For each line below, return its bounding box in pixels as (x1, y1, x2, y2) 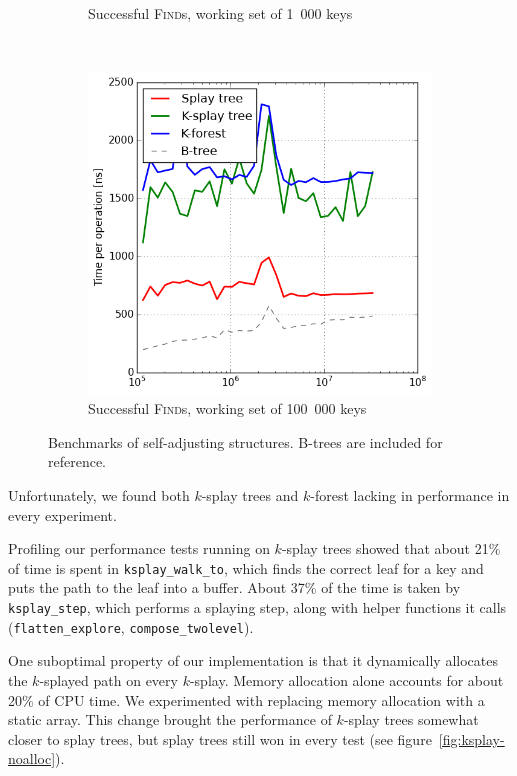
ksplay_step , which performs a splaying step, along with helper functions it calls (8, 597, 507, 618)
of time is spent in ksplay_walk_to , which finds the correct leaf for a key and (8, 557, 484, 578)
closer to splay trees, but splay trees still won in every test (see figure (8, 728, 432, 749)
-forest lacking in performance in (310, 485, 510, 506)
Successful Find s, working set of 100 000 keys (88, 398, 367, 419)
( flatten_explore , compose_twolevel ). (8, 616, 254, 637)
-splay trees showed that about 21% (281, 538, 501, 559)
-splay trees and (201, 485, 299, 506)
